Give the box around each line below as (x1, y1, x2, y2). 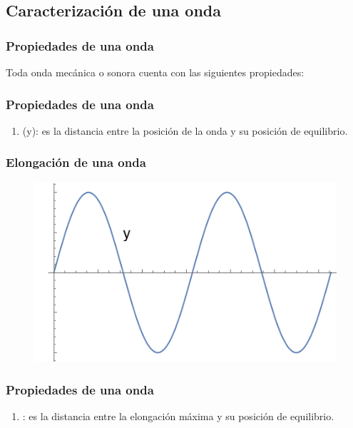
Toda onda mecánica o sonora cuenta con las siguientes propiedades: (6, 65, 305, 79)
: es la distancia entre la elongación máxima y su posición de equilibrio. (22, 409, 334, 424)
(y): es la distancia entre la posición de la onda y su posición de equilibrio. (22, 123, 348, 138)
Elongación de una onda (6, 153, 146, 171)
